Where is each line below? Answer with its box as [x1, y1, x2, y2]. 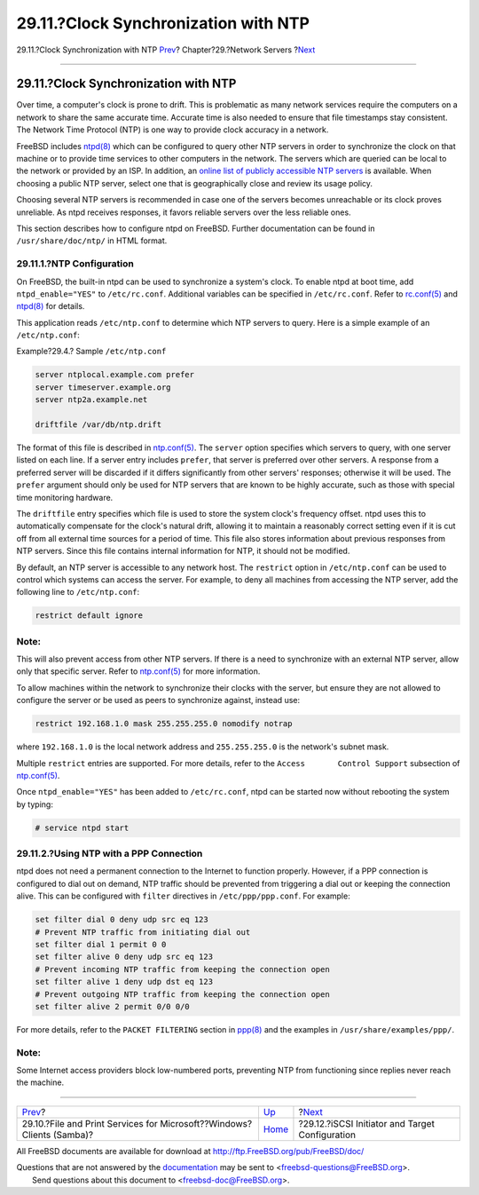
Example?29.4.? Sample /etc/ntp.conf [16, 346, 167, 357]
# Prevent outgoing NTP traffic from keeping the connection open [35, 989, 330, 999]
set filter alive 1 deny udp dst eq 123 [35, 977, 213, 987]
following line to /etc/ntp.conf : [16, 587, 140, 597]
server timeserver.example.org [35, 382, 172, 392]
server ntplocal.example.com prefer [35, 369, 195, 380]
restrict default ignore [35, 611, 144, 621]
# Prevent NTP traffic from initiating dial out [35, 927, 251, 937]
